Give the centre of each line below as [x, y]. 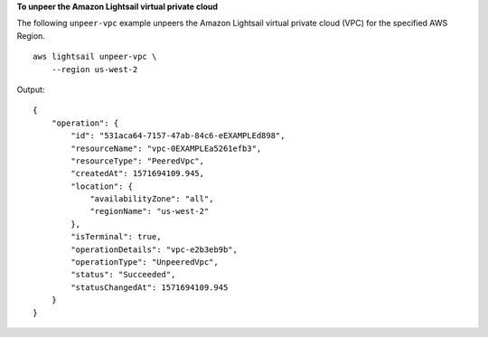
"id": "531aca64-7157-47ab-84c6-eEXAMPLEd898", [178, 136]
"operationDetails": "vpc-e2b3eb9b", [155, 249]
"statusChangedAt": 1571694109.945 [150, 287]
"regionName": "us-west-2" [150, 211]
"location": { [102, 186]
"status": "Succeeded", [123, 275]
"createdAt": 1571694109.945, [138, 173]
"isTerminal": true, [116, 237]
